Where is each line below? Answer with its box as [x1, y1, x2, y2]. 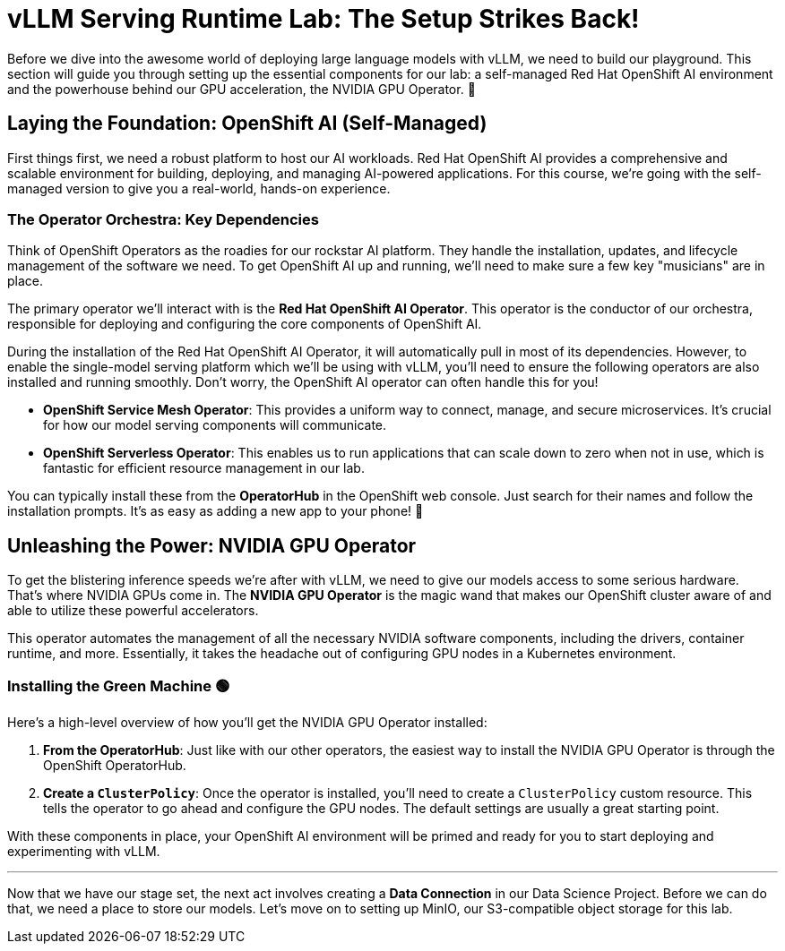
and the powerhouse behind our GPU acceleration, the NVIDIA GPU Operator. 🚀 [7, 81, 476, 97]
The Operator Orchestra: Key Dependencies [7, 210, 319, 228]
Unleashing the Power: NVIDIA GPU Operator [7, 534, 417, 557]
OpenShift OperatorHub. [43, 757, 186, 773]
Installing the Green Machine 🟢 [7, 676, 230, 695]
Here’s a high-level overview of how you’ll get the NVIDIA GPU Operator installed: [7, 714, 487, 730]
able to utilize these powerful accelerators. [7, 603, 259, 619]
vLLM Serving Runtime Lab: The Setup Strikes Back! [7, 4, 640, 34]
